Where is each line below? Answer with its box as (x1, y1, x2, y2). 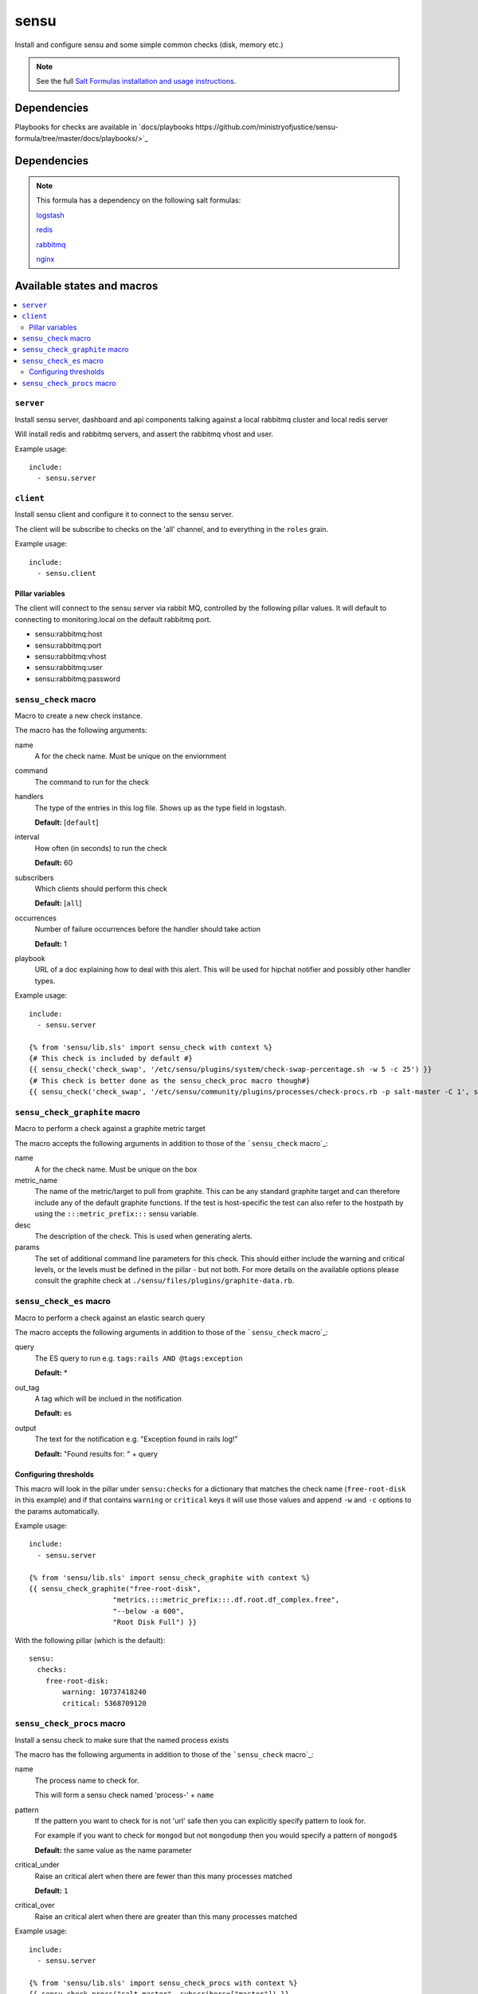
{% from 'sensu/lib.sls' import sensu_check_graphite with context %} (29, 1573, 311, 1582)
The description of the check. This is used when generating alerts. (34, 1231, 253, 1240)
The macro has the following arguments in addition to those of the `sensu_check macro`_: (14, 1750, 314, 1760)
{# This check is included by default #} (29, 1054, 193, 1063)
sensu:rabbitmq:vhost (34, 651, 107, 661)
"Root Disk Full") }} (112, 1618, 198, 1627)
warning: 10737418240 (62, 1688, 147, 1696)
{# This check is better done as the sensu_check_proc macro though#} (29, 1076, 311, 1085)
